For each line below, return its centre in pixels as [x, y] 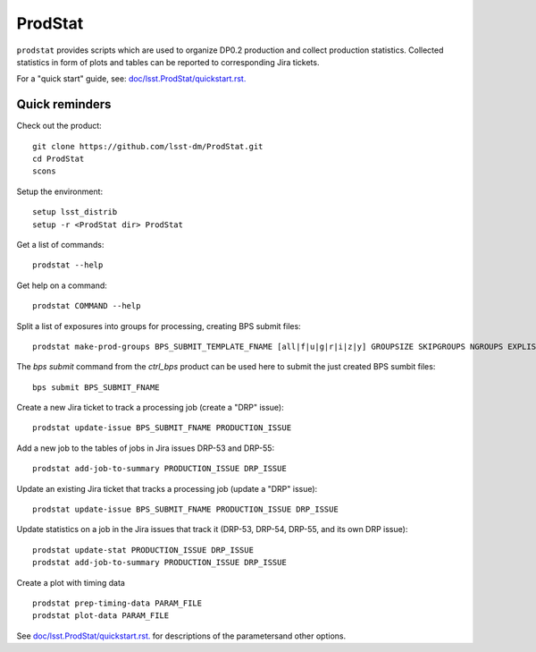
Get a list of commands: [60, 244]
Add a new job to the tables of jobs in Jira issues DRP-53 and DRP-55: [146, 448]
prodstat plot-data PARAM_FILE [101, 616]
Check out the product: [59, 126]
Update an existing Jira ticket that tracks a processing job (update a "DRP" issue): [167, 488]
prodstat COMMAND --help [87, 306]
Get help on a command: [62, 285]
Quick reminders [64, 104]
